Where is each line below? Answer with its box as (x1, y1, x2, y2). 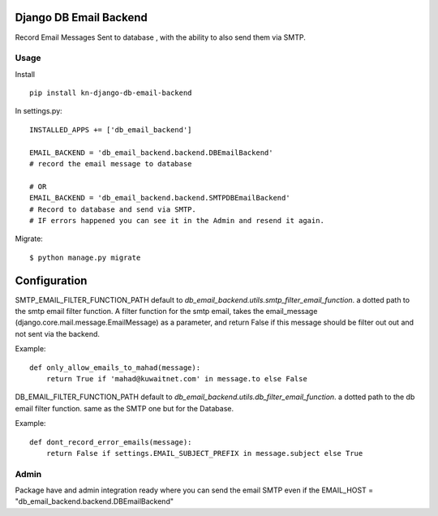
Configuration (15, 273, 88, 287)
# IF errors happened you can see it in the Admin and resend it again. (29, 216, 324, 225)
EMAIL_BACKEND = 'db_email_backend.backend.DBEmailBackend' (29, 148, 273, 157)
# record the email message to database (29, 159, 192, 168)
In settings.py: (15, 106, 62, 116)
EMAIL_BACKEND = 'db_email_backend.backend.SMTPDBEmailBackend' (29, 193, 291, 203)
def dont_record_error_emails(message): (29, 437, 192, 446)
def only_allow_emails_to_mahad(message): (29, 363, 201, 372)
